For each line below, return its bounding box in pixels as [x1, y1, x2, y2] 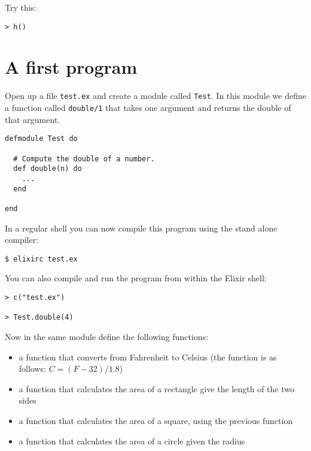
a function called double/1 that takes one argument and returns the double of [5, 101, 291, 114]
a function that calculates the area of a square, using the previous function [19, 414, 293, 426]
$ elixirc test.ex [5, 254, 78, 263]
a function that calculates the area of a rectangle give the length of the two [19, 382, 294, 395]
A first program [5, 55, 138, 79]
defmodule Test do [5, 134, 78, 143]
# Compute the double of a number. [13, 154, 155, 163]
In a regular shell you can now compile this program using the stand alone [5, 221, 278, 234]
